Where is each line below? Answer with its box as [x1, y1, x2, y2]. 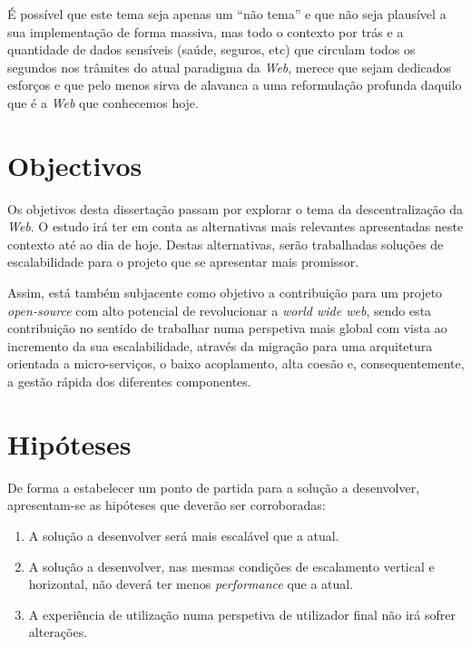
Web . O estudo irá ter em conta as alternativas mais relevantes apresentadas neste [7, 217, 464, 236]
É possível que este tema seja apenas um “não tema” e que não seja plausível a [7, 5, 446, 23]
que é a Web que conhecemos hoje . [7, 93, 199, 112]
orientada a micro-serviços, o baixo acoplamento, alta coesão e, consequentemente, [7, 354, 465, 373]
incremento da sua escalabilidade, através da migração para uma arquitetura [7, 336, 433, 355]
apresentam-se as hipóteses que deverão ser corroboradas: [7, 495, 326, 515]
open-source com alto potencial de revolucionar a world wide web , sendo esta [7, 300, 432, 319]
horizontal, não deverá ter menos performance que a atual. [28, 574, 354, 593]
